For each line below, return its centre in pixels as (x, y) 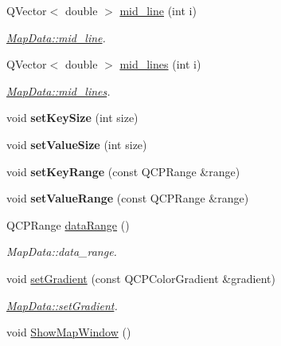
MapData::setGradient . (62, 305)
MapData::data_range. (62, 252)
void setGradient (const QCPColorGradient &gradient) (141, 278)
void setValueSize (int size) (77, 144)
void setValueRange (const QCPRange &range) (128, 198)
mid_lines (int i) (160, 64)
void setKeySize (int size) (72, 118)
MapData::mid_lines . (59, 90)
